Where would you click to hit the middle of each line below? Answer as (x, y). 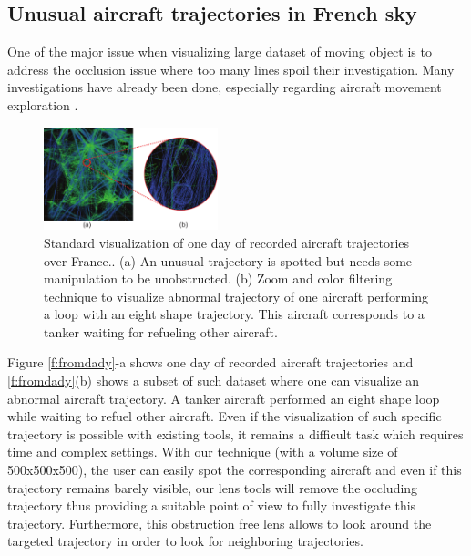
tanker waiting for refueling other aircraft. (161, 331)
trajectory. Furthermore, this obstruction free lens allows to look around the (220, 523)
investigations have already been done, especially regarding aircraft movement (225, 87)
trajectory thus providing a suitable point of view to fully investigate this (212, 505)
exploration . (43, 104)
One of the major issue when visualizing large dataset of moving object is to (220, 51)
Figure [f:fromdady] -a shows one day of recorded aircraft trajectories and (210, 362)
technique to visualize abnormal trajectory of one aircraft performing (236, 296)
